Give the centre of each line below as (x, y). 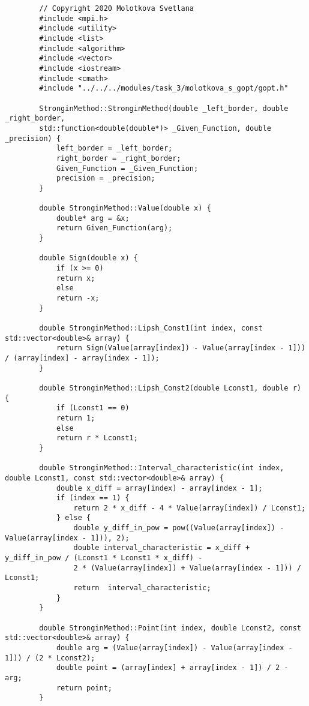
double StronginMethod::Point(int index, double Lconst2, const (170, 628)
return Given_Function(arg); (114, 228)
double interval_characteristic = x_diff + (162, 548)
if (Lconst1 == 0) (93, 408)
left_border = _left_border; (114, 148)
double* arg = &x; (93, 218)
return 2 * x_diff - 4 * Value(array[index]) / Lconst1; (190, 508)
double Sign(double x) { (88, 258)
